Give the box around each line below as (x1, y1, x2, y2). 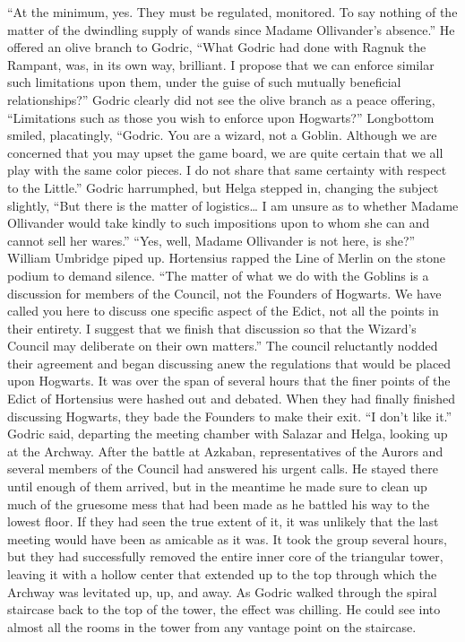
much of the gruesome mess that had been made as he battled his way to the (7, 494, 430, 513)
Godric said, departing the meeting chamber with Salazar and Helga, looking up (7, 424, 448, 443)
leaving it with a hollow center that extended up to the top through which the (7, 565, 437, 583)
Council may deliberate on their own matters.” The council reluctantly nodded (7, 336, 438, 355)
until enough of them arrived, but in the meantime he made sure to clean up (7, 477, 427, 496)
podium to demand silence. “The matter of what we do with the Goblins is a (7, 265, 429, 284)
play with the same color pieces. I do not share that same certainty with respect (7, 160, 447, 179)
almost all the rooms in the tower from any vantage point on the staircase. (7, 617, 417, 636)
